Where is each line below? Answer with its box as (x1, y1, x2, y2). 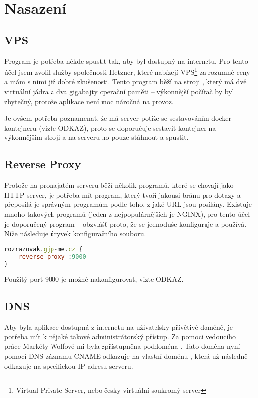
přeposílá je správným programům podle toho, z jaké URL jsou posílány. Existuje (4, 199, 252, 209)
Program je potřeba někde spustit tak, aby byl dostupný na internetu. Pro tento (4, 55, 248, 66)
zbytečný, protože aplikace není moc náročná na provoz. (4, 96, 174, 106)
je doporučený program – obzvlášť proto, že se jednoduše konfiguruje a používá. (4, 218, 247, 229)
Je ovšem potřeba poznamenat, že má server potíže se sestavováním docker (4, 113, 231, 123)
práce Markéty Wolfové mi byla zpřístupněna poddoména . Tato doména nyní (4, 341, 240, 351)
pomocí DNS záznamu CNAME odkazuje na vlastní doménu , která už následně (4, 350, 248, 361)
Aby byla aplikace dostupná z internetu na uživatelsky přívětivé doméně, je (4, 322, 233, 332)
